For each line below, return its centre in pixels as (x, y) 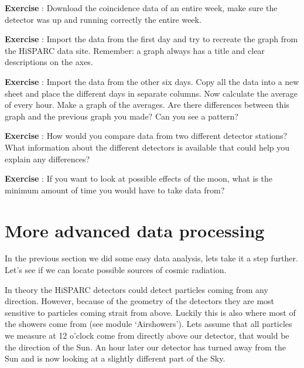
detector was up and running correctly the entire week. (103, 19)
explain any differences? (47, 159)
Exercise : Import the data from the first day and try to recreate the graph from (151, 39)
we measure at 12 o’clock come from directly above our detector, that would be (147, 335)
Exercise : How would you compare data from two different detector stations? (146, 136)
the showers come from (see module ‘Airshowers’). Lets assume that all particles (148, 324)
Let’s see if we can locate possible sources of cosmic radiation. (116, 270)
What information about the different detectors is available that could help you (147, 147)
